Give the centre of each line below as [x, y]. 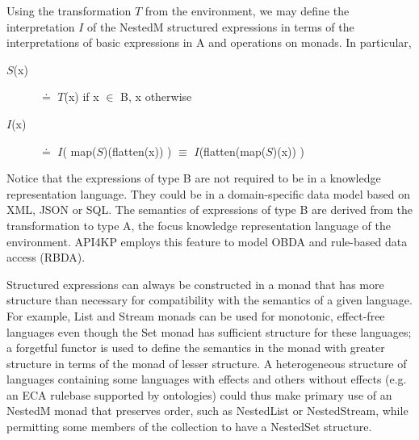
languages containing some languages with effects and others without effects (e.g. [207, 379]
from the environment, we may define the [247, 10]
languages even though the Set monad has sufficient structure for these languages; [209, 331]
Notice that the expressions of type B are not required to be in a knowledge [194, 178]
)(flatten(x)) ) [138, 151]
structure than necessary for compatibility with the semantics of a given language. [209, 300]
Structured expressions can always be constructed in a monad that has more [195, 284]
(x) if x [82, 96]
